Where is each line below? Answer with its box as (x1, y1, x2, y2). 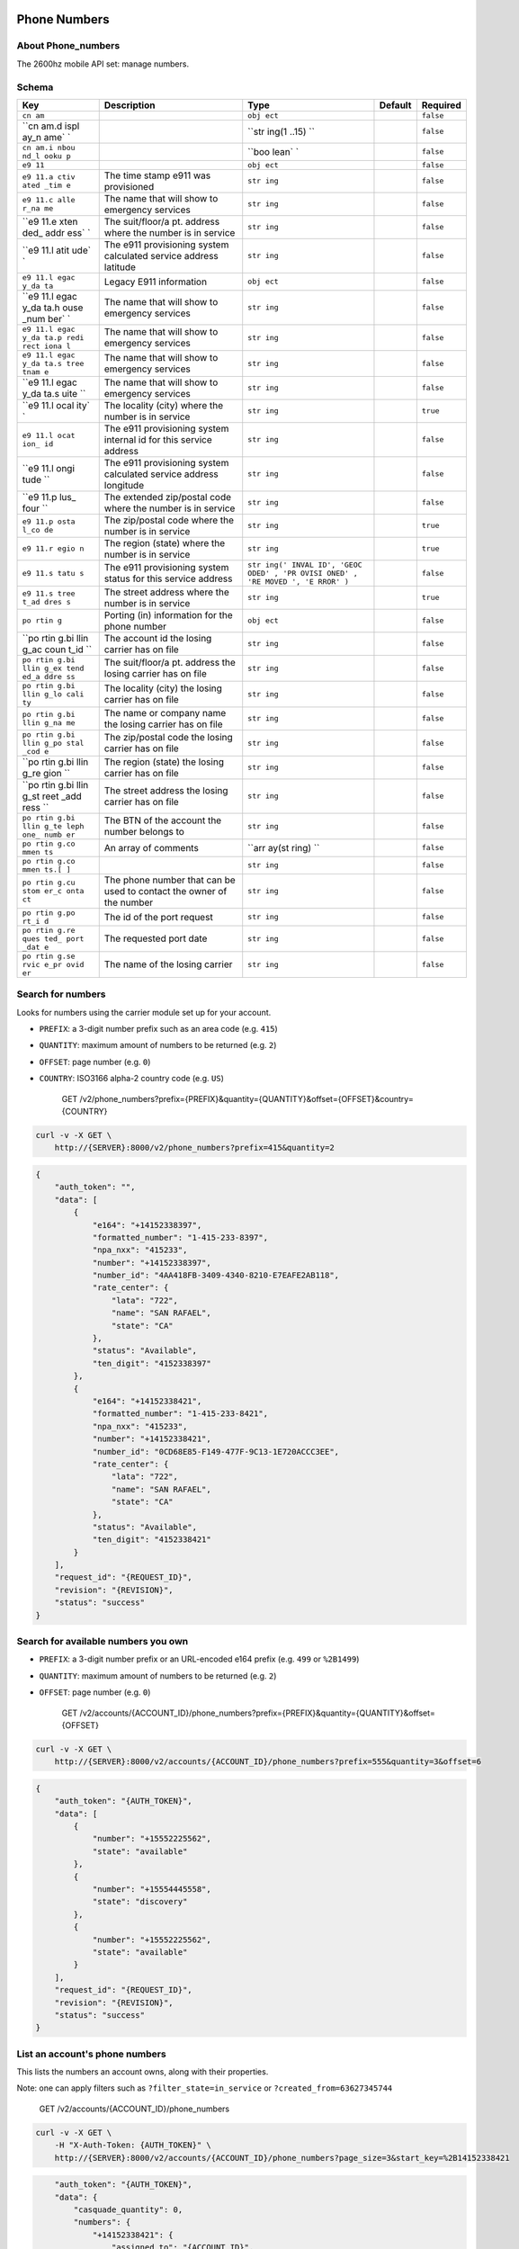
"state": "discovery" (92, 1896, 188, 1907)
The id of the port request (103, 910, 213, 923)
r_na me (22, 203, 54, 213)
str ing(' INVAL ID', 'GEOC (247, 560, 363, 569)
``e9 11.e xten (22, 215, 78, 228)
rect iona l (22, 341, 71, 351)
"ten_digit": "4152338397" (92, 1358, 211, 1368)
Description (103, 99, 156, 112)
